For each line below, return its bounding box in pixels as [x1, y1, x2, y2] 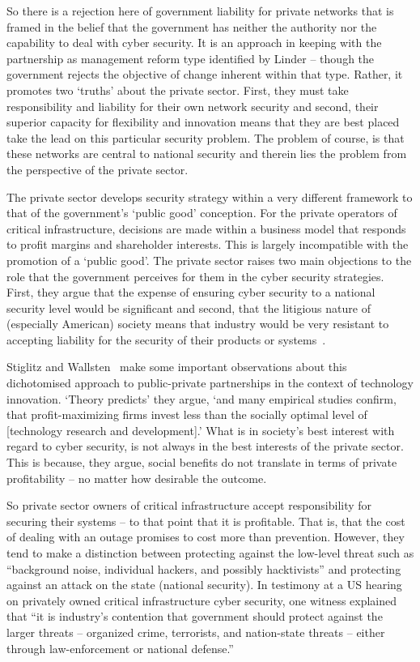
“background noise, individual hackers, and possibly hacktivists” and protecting [6, 560, 401, 577]
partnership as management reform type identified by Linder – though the [6, 49, 375, 66]
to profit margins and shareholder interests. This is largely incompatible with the [6, 236, 409, 253]
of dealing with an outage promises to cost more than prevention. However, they [6, 528, 405, 545]
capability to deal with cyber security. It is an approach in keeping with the [6, 34, 382, 51]
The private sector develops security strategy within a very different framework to [6, 188, 413, 205]
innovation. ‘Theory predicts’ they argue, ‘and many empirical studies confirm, [6, 390, 397, 407]
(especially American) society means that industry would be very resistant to [6, 315, 389, 332]
